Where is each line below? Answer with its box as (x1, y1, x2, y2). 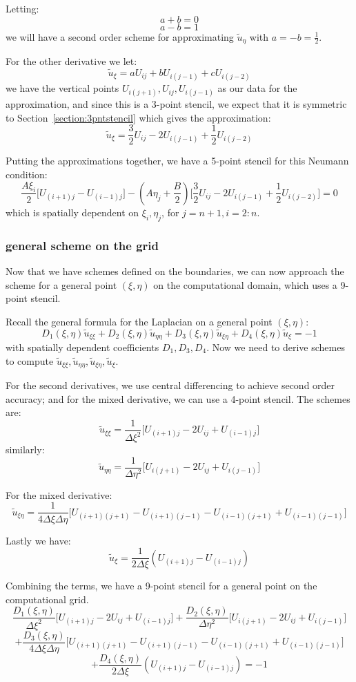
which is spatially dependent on (6, 205, 139, 219)
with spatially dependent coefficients (6, 339, 159, 354)
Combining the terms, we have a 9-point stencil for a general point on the (6, 578, 317, 593)
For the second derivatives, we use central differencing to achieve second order (6, 378, 335, 392)
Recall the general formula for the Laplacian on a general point (6, 314, 273, 328)
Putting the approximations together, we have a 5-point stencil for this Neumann (6, 153, 349, 168)
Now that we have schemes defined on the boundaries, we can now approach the (6, 263, 344, 278)
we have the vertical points (6, 81, 119, 95)
